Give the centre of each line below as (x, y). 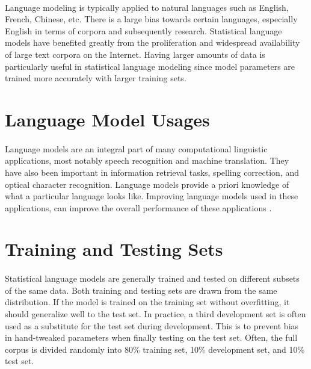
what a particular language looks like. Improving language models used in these (152, 196)
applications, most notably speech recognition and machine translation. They (147, 160)
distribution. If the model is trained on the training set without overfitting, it (147, 302)
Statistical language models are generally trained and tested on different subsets (152, 278)
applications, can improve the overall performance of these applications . (138, 207)
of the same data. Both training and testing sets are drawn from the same (141, 290)
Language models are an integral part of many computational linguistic (136, 148)
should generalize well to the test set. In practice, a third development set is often (155, 314)
